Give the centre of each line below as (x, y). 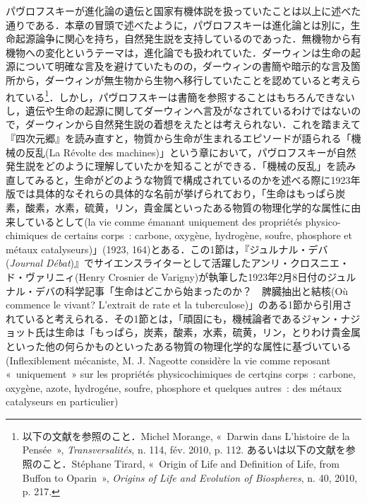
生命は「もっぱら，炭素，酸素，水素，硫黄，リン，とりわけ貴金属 (207, 332)
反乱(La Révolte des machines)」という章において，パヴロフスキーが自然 (191, 152)
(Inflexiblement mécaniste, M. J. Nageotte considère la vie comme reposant (168, 360)
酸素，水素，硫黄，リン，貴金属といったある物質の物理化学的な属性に (188, 207)
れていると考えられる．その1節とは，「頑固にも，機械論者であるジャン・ (173, 318)
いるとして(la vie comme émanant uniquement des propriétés (169, 221)
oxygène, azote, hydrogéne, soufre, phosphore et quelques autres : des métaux (174, 387)
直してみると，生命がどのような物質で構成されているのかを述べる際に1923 (178, 179)
